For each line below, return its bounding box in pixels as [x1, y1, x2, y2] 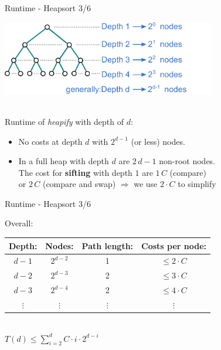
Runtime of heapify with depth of [5, 115, 124, 127]
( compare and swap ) [42, 178, 116, 190]
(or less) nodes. [131, 135, 185, 147]
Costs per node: [141, 239, 207, 252]
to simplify [178, 178, 216, 190]
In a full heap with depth [18, 155, 109, 167]
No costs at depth [18, 135, 83, 147]
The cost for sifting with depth [18, 166, 132, 178]
